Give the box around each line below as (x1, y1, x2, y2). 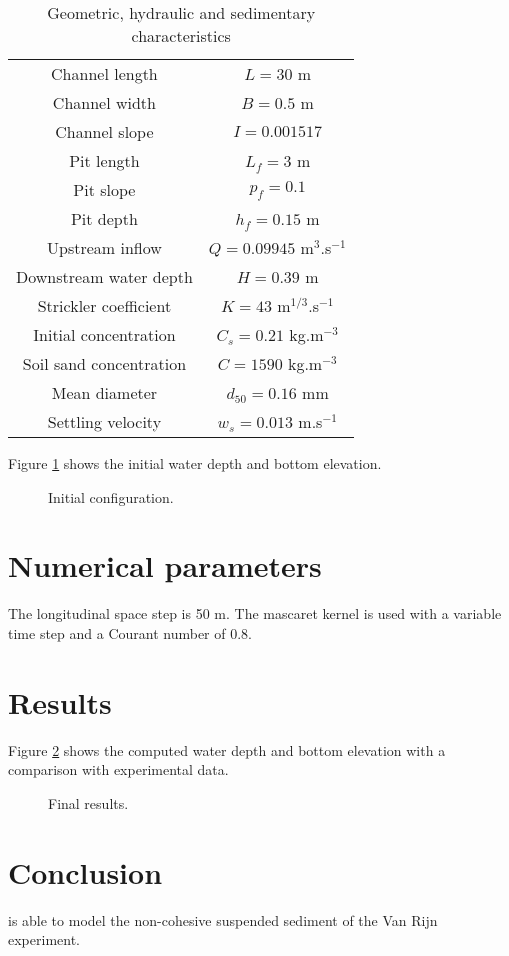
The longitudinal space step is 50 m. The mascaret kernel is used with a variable (8, 603, 502, 624)
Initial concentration (33, 323, 176, 346)
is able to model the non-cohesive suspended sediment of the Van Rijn (8, 909, 438, 930)
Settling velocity (47, 410, 162, 433)
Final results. (48, 792, 129, 813)
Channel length (51, 62, 158, 85)
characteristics (131, 24, 231, 47)
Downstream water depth (16, 265, 193, 288)
